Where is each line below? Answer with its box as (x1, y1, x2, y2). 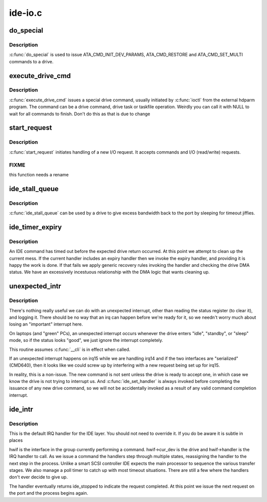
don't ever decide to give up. (9, 474, 68, 480)
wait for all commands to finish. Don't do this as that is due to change (9, 111, 150, 117)
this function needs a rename (9, 171, 69, 177)
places (9, 437, 23, 443)
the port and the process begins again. (9, 490, 89, 496)
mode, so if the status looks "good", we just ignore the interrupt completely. (9, 337, 163, 343)
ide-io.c (9, 7, 42, 18)
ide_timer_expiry (9, 223, 62, 231)
